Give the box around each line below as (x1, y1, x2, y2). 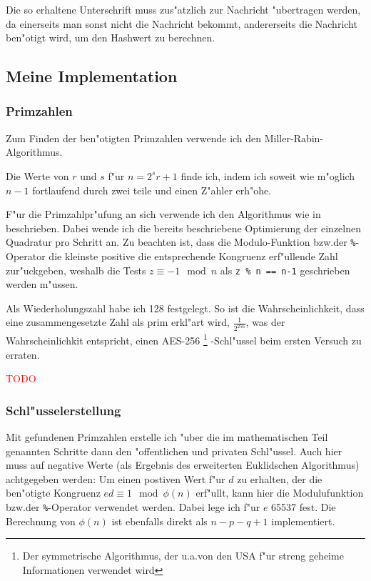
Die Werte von (6, 168, 69, 183)
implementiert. (271, 513, 335, 528)
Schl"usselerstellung (6, 401, 121, 419)
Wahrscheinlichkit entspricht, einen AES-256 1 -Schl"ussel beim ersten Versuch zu (6, 331, 362, 347)
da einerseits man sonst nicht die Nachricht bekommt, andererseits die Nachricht (6, 16, 357, 31)
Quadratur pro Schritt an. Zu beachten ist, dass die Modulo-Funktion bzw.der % (6, 234, 356, 249)
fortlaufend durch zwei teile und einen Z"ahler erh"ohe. (32, 182, 272, 197)
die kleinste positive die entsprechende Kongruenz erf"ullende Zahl (49, 249, 338, 263)
